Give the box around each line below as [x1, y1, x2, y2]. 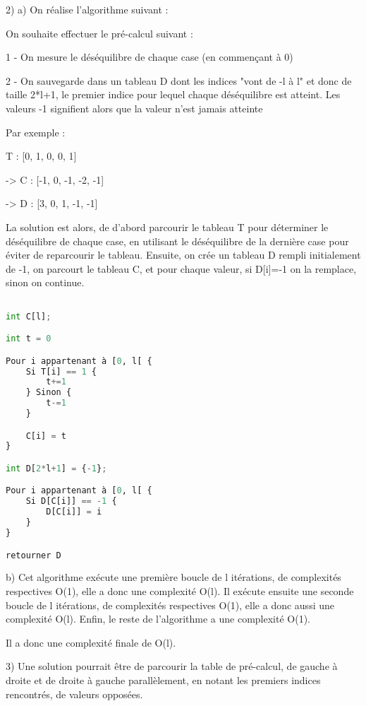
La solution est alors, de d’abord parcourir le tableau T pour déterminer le [6, 219, 329, 234]
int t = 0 [6, 334, 51, 344]
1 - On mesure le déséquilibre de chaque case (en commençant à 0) [6, 49, 293, 64]
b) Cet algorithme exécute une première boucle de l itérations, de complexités [6, 570, 341, 584]
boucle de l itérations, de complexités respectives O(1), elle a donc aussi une [6, 597, 334, 612]
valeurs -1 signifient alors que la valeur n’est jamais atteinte [6, 100, 263, 115]
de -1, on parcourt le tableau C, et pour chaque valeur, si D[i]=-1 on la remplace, [6, 261, 357, 276]
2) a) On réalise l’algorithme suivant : [6, 2, 169, 16]
